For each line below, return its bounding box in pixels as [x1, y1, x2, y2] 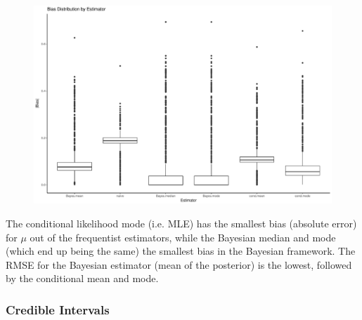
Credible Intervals [6, 300, 110, 318]
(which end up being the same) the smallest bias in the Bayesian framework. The [6, 244, 356, 258]
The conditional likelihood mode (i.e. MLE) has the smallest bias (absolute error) [6, 215, 357, 230]
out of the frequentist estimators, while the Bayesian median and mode [30, 229, 336, 244]
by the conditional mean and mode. [6, 271, 159, 286]
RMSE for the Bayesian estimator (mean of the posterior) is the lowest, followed [6, 257, 352, 272]
